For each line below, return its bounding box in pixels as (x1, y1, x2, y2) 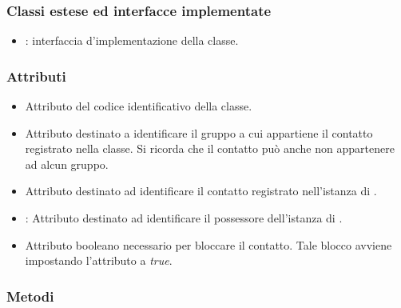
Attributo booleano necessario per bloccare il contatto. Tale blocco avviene (25, 236, 392, 253)
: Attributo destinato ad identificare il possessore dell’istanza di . (25, 210, 343, 226)
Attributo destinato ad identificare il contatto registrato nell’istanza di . (25, 182, 377, 199)
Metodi (6, 286, 54, 306)
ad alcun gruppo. (25, 155, 109, 172)
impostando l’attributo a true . (25, 252, 173, 269)
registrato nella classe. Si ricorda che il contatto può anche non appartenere (25, 140, 395, 157)
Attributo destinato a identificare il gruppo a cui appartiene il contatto (25, 124, 373, 141)
